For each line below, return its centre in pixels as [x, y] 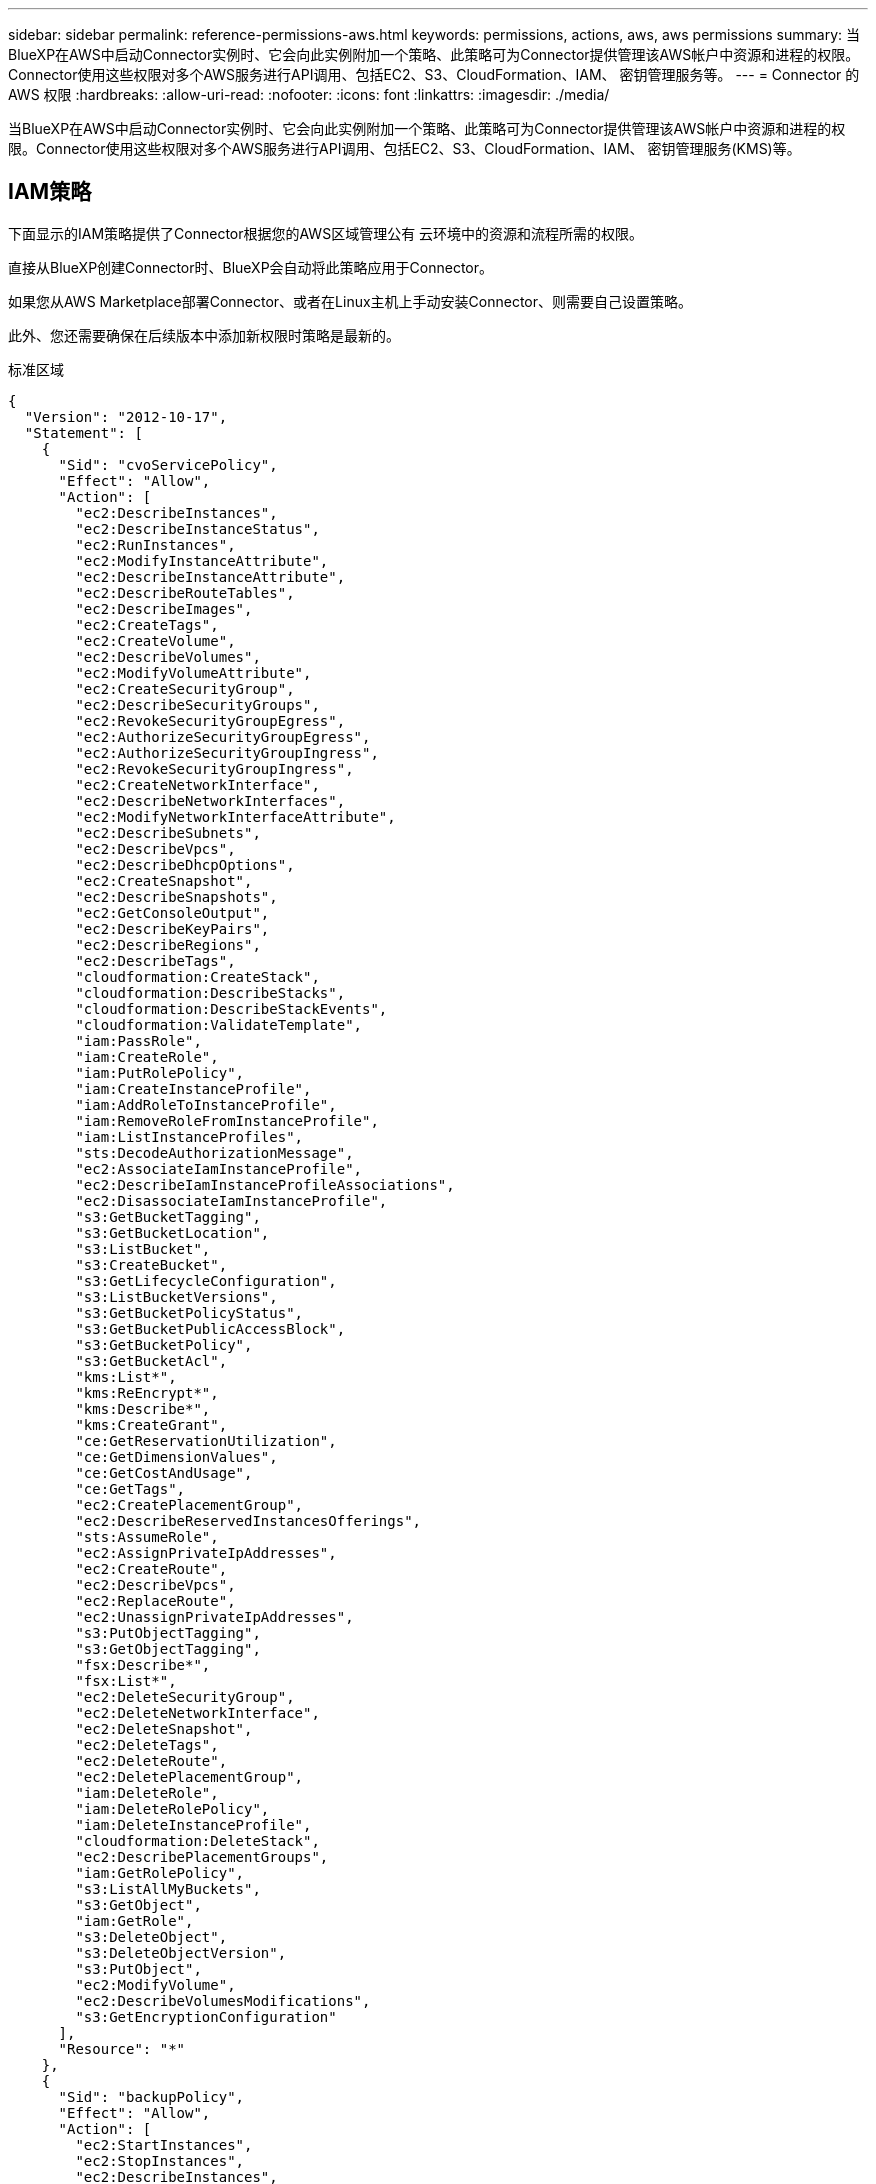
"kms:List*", [126, 1376]
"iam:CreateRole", [147, 1056]
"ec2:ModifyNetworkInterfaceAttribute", [235, 816]
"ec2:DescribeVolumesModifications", [223, 2000]
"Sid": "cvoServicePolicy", [168, 464]
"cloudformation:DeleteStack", [197, 1840]
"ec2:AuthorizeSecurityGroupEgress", [223, 736]
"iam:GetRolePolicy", [160, 1872]
